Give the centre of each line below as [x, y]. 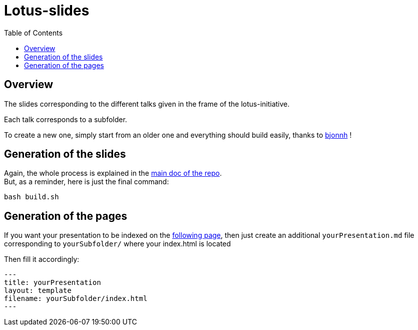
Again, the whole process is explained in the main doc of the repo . [113, 173]
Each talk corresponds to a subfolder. [66, 119]
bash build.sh [31, 197]
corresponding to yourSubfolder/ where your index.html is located [117, 244]
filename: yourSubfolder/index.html [76, 299]
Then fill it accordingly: [42, 259]
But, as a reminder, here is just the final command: [86, 182]
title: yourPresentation [52, 283]
